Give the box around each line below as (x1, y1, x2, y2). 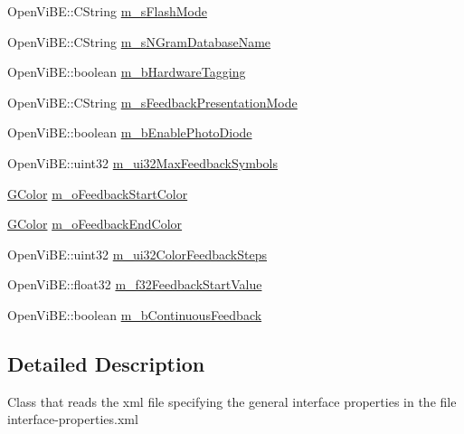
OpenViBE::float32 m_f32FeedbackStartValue (7, 275, 262, 294)
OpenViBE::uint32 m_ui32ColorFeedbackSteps (7, 244, 267, 263)
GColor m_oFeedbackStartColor (7, 184, 188, 203)
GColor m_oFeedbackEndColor (7, 214, 183, 233)
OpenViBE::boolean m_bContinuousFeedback (7, 305, 262, 324)
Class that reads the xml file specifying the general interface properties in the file (7, 392, 457, 410)
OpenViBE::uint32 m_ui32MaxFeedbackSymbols (7, 153, 279, 172)
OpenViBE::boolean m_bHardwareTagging (7, 62, 246, 81)
